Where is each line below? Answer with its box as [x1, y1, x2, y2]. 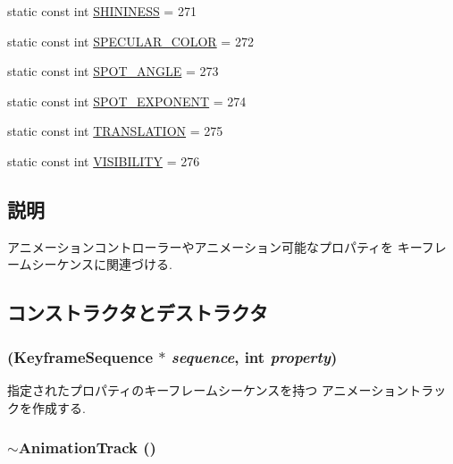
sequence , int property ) [171, 345, 338, 367]
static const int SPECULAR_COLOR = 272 [7, 31, 254, 50]
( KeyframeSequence [7, 345, 154, 367]
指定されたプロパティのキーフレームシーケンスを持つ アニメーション [7, 380, 409, 399]
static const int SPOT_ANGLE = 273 [7, 62, 219, 80]
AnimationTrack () [18, 436, 156, 459]
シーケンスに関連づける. [31, 255, 172, 274]
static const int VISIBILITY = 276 [7, 151, 200, 170]
